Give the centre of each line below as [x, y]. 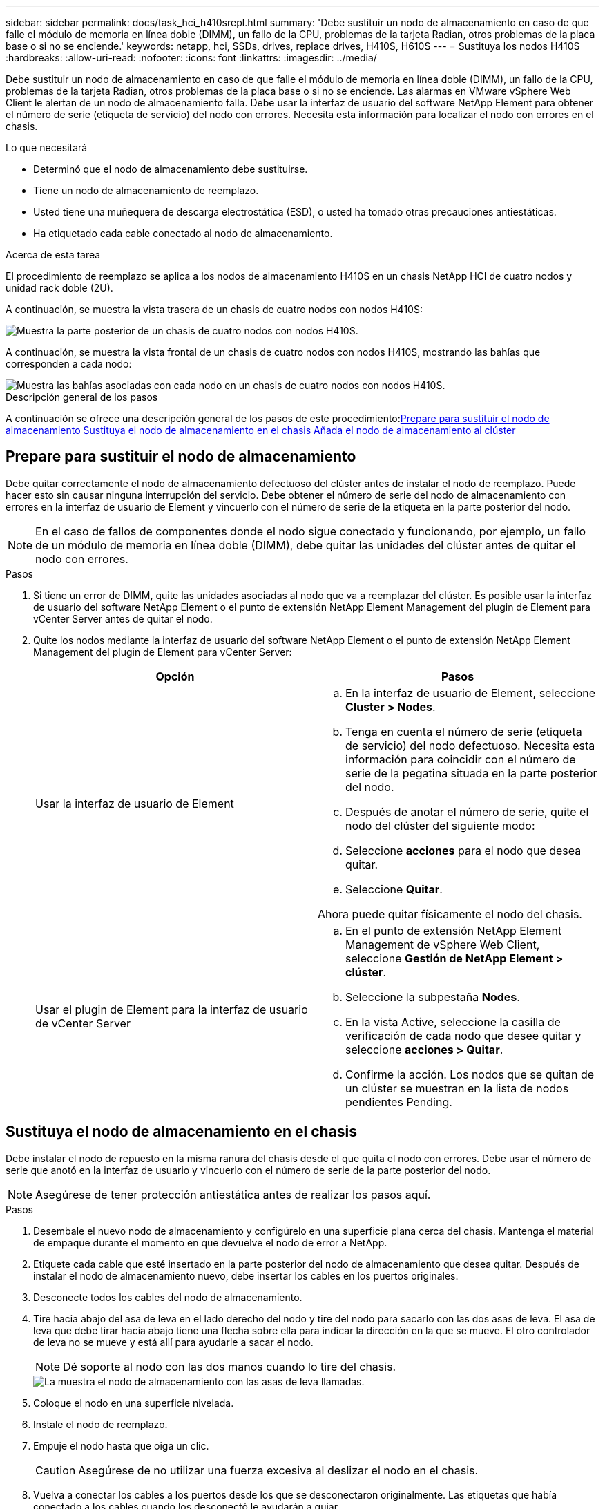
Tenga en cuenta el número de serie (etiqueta [464, 731]
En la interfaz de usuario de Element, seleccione [471, 693]
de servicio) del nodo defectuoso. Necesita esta [470, 745]
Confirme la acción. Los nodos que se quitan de [470, 1074]
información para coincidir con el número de [461, 759]
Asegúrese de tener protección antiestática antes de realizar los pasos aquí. [233, 1194]
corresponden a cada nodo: [69, 364]
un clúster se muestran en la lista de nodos [457, 1088]
